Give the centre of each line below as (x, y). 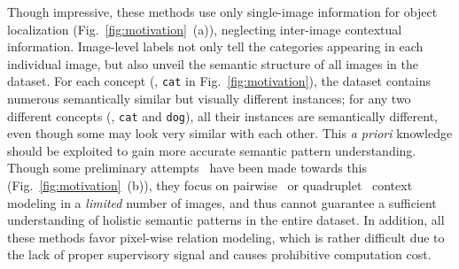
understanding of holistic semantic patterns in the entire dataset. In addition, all (226, 220)
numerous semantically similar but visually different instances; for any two (209, 99)
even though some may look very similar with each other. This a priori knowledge (230, 133)
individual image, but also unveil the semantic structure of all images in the (213, 63)
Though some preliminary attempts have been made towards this (187, 168)
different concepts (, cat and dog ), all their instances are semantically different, (222, 115)
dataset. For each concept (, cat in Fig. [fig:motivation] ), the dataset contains (219, 81)
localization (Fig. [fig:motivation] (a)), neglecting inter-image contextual (205, 29)
